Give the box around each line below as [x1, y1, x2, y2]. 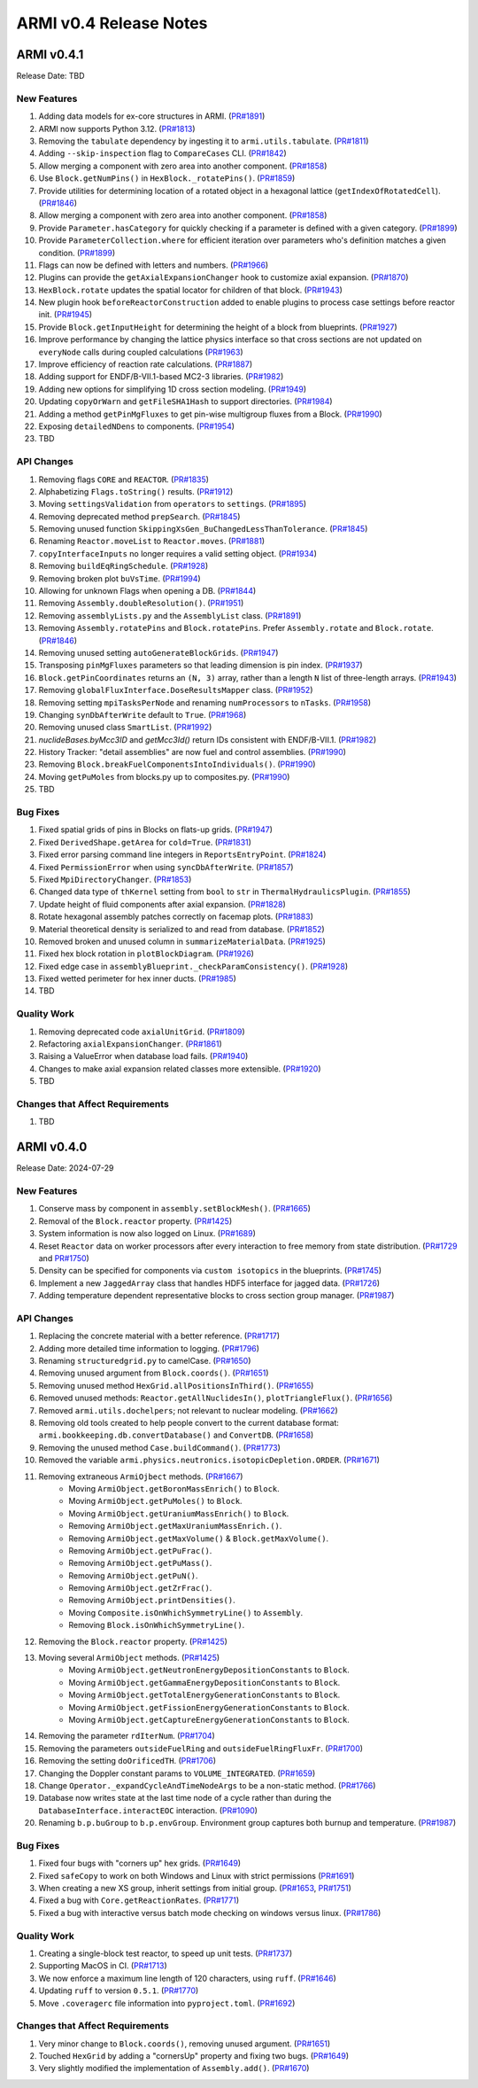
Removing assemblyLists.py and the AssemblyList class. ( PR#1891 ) [38, 610, 302, 620]
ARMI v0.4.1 [16, 47, 84, 62]
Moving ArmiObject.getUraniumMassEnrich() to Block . [68, 1508, 289, 1519]
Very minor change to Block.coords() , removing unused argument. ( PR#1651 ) [38, 2038, 331, 2049]
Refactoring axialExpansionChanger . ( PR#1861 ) [38, 1039, 222, 1049]
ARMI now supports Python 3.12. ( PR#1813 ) [38, 123, 196, 134]
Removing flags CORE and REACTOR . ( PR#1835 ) [38, 474, 210, 485]
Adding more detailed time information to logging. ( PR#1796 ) [38, 1343, 260, 1353]
